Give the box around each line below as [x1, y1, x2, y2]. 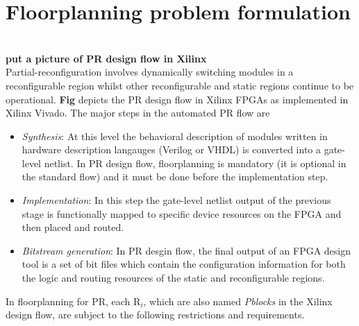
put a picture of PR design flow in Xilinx [6, 51, 207, 65]
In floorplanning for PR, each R [6, 293, 141, 308]
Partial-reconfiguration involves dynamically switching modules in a [6, 65, 294, 79]
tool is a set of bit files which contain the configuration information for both [22, 257, 346, 271]
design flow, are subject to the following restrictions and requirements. [6, 307, 305, 322]
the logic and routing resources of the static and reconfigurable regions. [22, 271, 325, 285]
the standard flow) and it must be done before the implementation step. [22, 169, 328, 184]
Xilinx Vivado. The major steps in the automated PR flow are [6, 105, 270, 120]
